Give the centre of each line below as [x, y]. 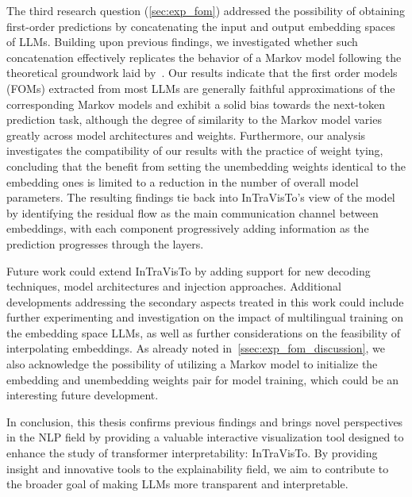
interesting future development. [83, 395]
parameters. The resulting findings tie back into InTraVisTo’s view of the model [201, 197]
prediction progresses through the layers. [105, 243]
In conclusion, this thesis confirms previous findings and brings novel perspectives [205, 421]
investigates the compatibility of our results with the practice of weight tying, [195, 150]
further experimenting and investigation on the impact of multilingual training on [205, 317]
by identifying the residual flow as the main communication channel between [193, 212]
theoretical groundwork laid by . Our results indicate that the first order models [202, 73]
